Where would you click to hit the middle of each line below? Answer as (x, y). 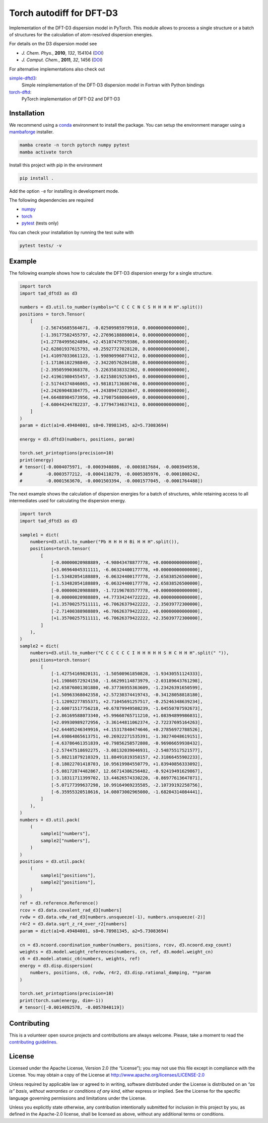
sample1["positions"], (68, 875)
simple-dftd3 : (23, 78)
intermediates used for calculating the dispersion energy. (67, 501)
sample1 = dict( (39, 535)
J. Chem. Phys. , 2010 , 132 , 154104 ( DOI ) (63, 53)
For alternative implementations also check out (57, 69)
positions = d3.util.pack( (52, 861)
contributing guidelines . (33, 1042)
